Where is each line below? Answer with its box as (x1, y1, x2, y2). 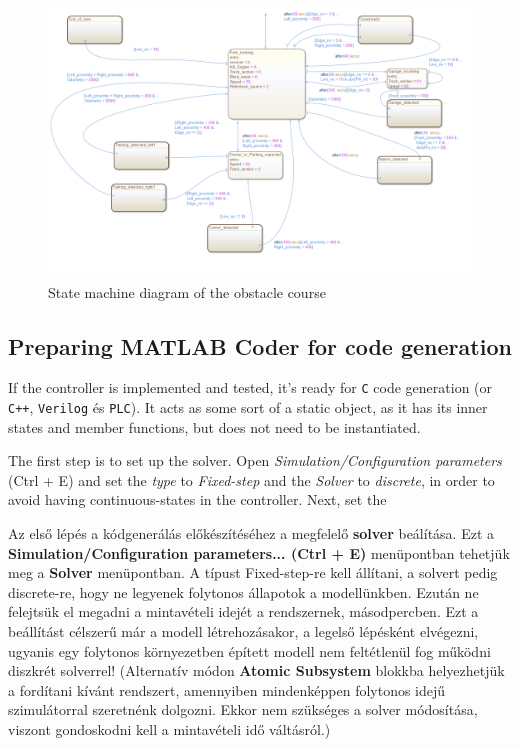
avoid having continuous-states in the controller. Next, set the (8, 489, 387, 510)
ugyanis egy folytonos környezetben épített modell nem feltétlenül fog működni (8, 640, 491, 661)
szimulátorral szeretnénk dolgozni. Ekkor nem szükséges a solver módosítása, (8, 699, 478, 720)
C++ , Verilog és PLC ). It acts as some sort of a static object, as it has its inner (8, 397, 488, 418)
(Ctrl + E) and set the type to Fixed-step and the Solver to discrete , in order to (8, 469, 495, 490)
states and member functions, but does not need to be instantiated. (8, 416, 421, 437)
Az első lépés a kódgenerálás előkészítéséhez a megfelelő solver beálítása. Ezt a (8, 523, 495, 544)
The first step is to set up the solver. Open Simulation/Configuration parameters (8, 450, 502, 471)
